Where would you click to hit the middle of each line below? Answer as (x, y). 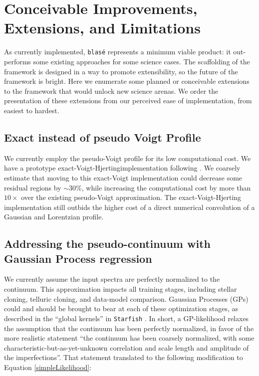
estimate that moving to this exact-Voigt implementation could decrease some (123, 177)
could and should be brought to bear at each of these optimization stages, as (121, 308)
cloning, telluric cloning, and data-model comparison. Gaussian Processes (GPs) (126, 298)
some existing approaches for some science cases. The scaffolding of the (141, 61)
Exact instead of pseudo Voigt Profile (103, 137)
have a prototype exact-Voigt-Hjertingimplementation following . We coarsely (122, 168)
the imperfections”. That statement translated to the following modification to (124, 357)
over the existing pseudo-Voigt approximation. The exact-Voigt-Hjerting (131, 197)
